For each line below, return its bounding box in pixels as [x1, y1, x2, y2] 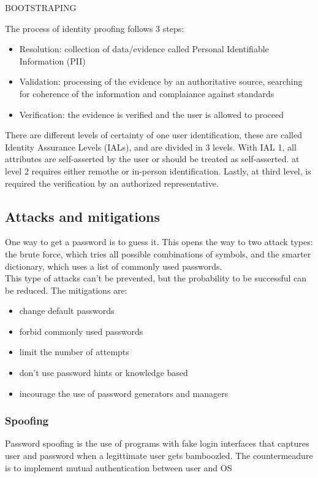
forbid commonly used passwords [19, 324, 143, 337]
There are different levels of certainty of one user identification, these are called [5, 128, 302, 141]
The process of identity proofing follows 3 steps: [5, 22, 184, 34]
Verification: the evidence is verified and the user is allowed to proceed [19, 108, 284, 120]
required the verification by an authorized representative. [5, 176, 219, 189]
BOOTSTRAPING [5, 1, 77, 14]
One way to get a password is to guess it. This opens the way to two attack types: [5, 235, 313, 248]
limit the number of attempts [19, 345, 129, 358]
